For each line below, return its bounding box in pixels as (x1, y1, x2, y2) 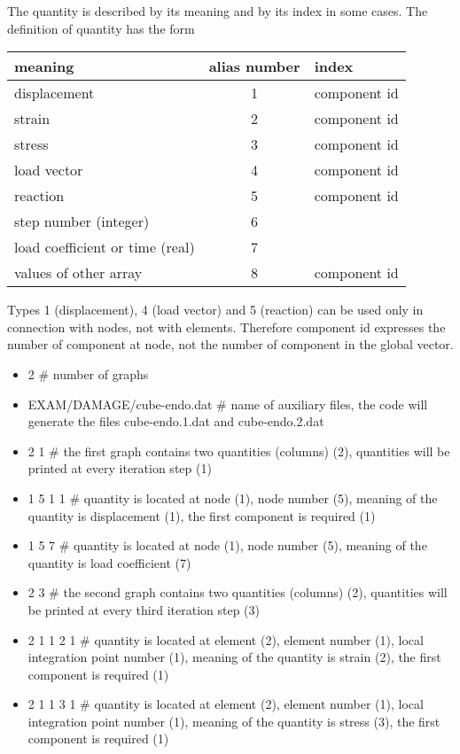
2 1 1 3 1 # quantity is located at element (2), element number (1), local (27, 695, 424, 713)
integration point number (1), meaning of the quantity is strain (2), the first (27, 648, 441, 666)
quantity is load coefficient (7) (27, 553, 191, 571)
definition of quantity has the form (7, 19, 195, 37)
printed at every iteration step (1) (27, 459, 212, 478)
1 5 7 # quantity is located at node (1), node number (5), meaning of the (27, 536, 427, 555)
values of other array (14, 262, 143, 284)
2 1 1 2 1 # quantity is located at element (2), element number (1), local (27, 630, 424, 649)
